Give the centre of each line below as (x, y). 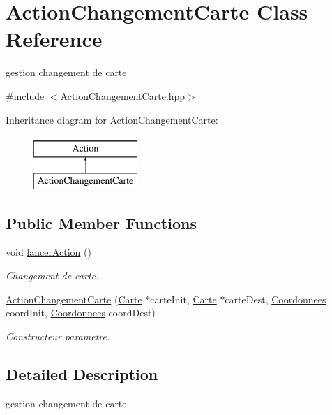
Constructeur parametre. (58, 336)
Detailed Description (82, 373)
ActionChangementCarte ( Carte (74, 299)
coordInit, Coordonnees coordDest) (81, 313)
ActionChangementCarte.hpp (123, 95)
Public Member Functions (101, 223)
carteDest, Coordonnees (276, 299)
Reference (54, 39)
